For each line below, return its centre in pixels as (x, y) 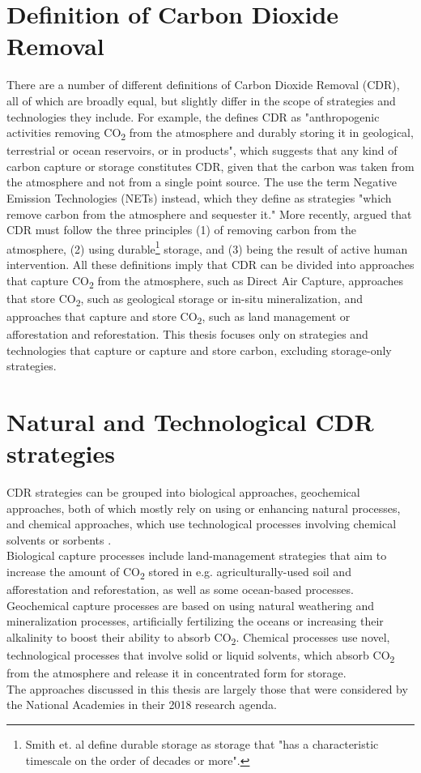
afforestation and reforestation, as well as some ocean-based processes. (180, 589)
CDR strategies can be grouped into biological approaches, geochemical (183, 492)
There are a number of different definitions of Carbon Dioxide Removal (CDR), (203, 85)
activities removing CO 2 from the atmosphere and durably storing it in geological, (210, 133)
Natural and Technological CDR (190, 421)
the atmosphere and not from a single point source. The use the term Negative (202, 182)
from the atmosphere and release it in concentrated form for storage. (176, 673)
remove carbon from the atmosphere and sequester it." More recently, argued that (209, 214)
